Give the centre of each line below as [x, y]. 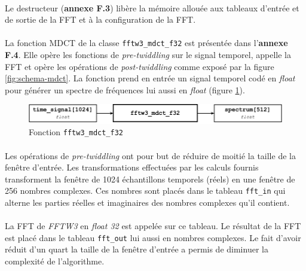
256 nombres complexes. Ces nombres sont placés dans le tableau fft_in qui [145, 191]
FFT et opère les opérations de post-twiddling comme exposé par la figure [140, 66]
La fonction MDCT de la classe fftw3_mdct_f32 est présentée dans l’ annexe [146, 43]
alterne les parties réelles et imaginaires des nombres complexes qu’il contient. [147, 203]
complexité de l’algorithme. [55, 261]
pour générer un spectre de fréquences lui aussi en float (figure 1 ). [125, 89]
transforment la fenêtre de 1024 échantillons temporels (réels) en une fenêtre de [150, 179]
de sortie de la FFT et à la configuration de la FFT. [100, 19]
